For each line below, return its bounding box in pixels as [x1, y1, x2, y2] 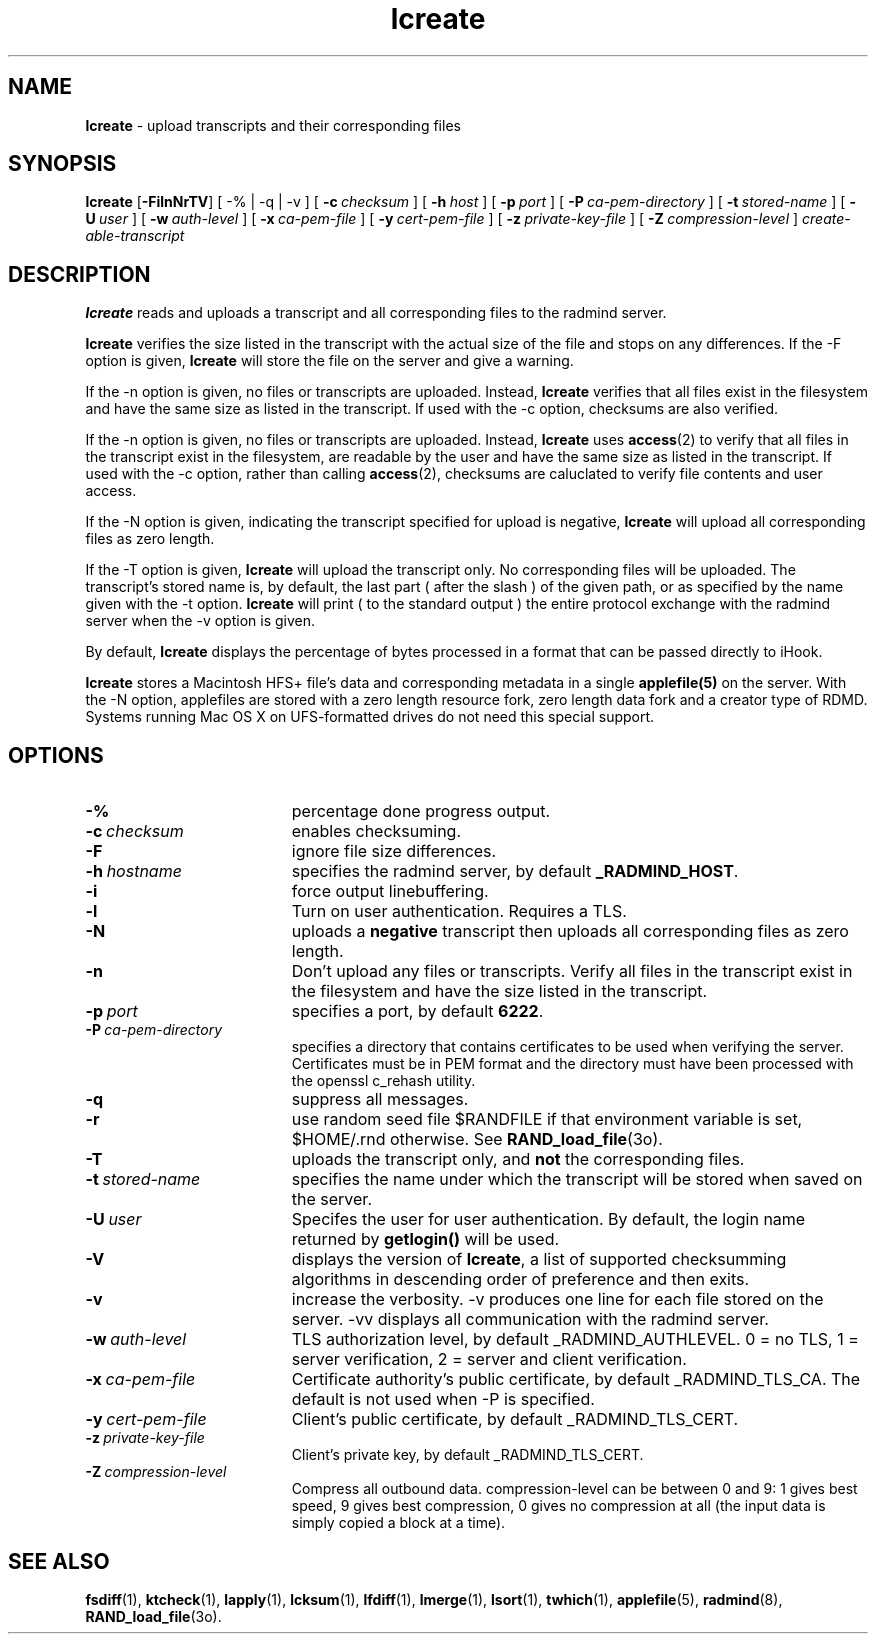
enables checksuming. [291, 821, 462, 842]
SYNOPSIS [8, 151, 117, 177]
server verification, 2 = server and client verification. [291, 1349, 687, 1370]
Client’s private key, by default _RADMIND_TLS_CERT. [291, 1446, 644, 1464]
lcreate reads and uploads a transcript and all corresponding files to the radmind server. [85, 304, 667, 322]
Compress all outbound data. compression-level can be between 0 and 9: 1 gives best [291, 1480, 858, 1498]
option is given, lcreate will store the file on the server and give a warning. [85, 352, 574, 370]
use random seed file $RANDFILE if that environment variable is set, [291, 1109, 803, 1130]
